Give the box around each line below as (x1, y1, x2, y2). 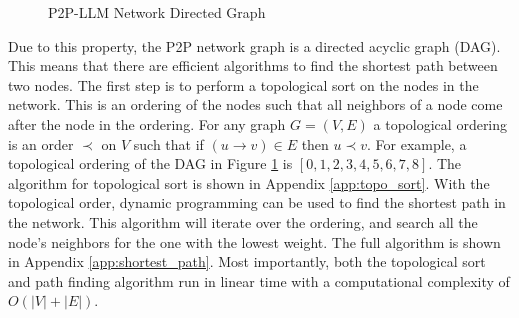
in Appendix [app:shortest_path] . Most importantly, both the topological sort (8, 251, 486, 272)
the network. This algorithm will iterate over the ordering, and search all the (8, 211, 478, 232)
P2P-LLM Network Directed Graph (48, 2, 266, 22)
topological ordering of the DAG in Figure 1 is (8, 153, 293, 174)
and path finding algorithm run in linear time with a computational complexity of (8, 270, 510, 291)
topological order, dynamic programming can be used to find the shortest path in (8, 192, 506, 213)
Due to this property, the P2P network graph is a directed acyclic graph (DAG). (8, 35, 501, 56)
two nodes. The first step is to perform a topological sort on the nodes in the (8, 74, 479, 95)
